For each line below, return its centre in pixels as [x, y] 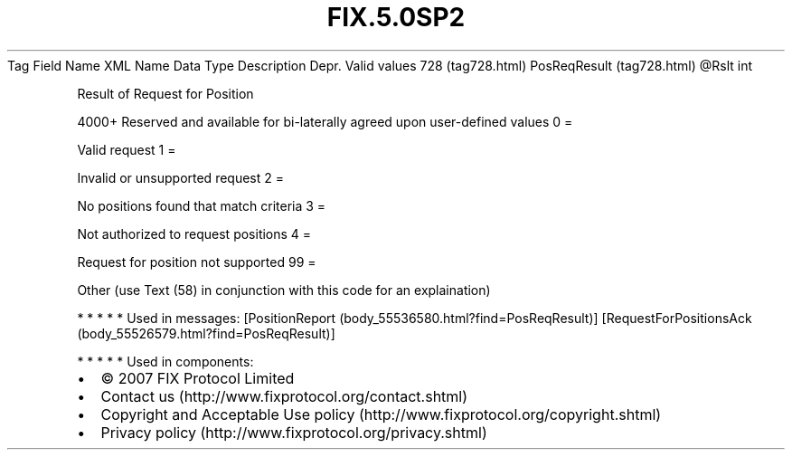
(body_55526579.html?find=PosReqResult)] [206, 333]
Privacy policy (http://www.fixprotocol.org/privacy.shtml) [294, 432]
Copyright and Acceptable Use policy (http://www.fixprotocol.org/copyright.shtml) [381, 414]
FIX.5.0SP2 [396, 17]
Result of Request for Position [165, 93]
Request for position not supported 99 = [197, 262]
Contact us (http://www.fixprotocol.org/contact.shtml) [284, 396]
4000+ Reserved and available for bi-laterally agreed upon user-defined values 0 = [325, 121]
